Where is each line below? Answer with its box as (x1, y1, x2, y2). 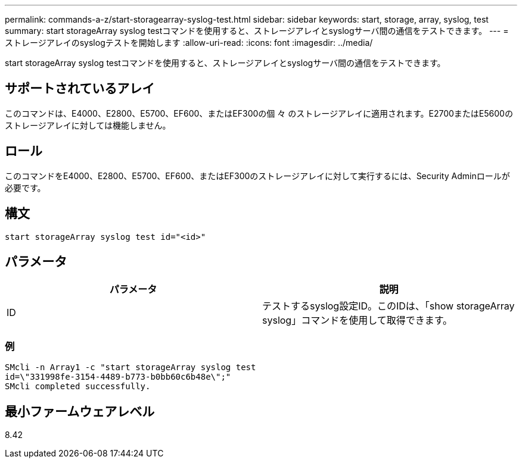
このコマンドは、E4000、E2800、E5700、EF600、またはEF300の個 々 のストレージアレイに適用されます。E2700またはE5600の (5, 108, 513, 118)
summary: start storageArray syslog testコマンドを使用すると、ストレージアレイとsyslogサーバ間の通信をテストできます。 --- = (5, 26, 509, 36)
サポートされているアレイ (5, 81, 155, 96)
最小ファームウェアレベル (5, 403, 155, 419)
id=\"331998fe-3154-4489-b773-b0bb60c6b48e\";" (5, 372, 231, 382)
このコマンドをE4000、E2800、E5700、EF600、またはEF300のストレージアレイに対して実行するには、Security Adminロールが (5, 170, 510, 181)
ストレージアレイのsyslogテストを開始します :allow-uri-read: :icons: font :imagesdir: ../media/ (5, 37, 373, 48)
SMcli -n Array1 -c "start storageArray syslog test (5, 362, 256, 373)
